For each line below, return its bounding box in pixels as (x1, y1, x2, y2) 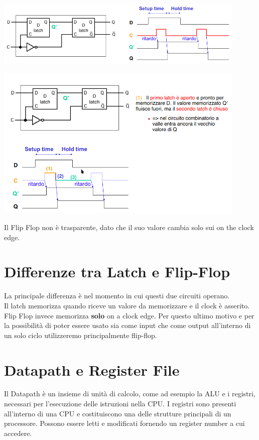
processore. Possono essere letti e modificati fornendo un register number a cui (4, 418, 245, 428)
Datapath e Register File (4, 359, 180, 380)
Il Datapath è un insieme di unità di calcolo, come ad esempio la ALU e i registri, (4, 388, 255, 399)
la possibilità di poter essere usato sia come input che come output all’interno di (4, 320, 251, 331)
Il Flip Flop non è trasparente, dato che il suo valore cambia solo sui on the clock (4, 222, 254, 233)
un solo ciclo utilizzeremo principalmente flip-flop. (4, 329, 157, 340)
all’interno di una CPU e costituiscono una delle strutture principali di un (4, 408, 231, 418)
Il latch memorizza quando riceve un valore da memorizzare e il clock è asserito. (4, 300, 250, 310)
